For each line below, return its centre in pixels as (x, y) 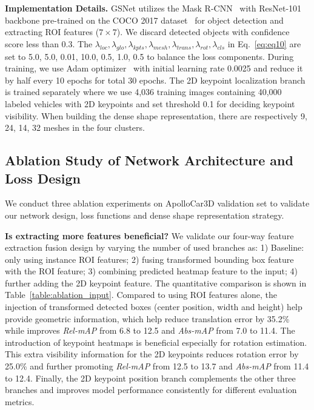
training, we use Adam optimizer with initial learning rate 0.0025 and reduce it (154, 68)
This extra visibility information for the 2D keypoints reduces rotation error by (152, 354)
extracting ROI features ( (52, 32)
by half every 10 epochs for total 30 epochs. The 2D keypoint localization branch (155, 80)
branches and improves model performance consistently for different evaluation (151, 390)
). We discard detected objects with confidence (203, 32)
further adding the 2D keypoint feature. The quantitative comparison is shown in (156, 283)
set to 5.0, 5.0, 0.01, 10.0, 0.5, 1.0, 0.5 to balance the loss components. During (149, 56)
